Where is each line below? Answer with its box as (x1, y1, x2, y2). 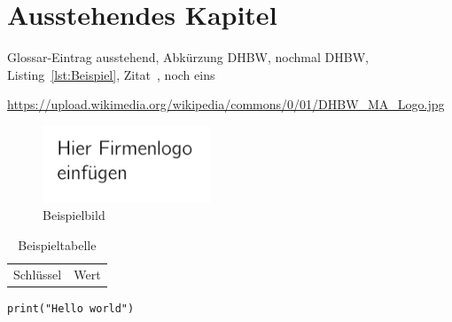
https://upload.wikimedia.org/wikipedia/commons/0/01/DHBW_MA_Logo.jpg (7, 95, 445, 114)
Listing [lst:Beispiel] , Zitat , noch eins (7, 65, 215, 83)
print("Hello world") (7, 302, 135, 315)
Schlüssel (13, 264, 62, 283)
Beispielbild (43, 206, 105, 224)
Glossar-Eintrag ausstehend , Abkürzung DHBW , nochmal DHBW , (7, 48, 369, 67)
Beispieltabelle (18, 235, 97, 254)
